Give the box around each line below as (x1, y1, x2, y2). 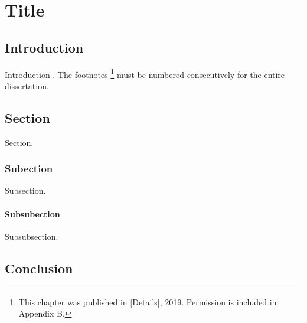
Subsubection (5, 207, 60, 220)
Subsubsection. (5, 230, 58, 242)
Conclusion (5, 259, 73, 277)
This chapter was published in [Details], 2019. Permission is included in (18, 295, 277, 308)
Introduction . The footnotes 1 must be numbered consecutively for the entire (5, 66, 285, 80)
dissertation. (5, 79, 49, 92)
